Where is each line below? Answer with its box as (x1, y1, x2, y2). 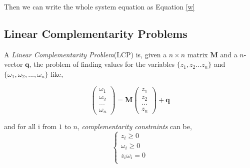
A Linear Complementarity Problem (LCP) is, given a (4, 49, 167, 59)
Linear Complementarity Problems (4, 25, 187, 41)
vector (4, 59, 23, 69)
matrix (187, 49, 208, 59)
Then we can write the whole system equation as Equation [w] (4, 1, 195, 11)
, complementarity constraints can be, (77, 121, 192, 132)
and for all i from (4, 121, 57, 132)
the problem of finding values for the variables (33, 59, 174, 69)
